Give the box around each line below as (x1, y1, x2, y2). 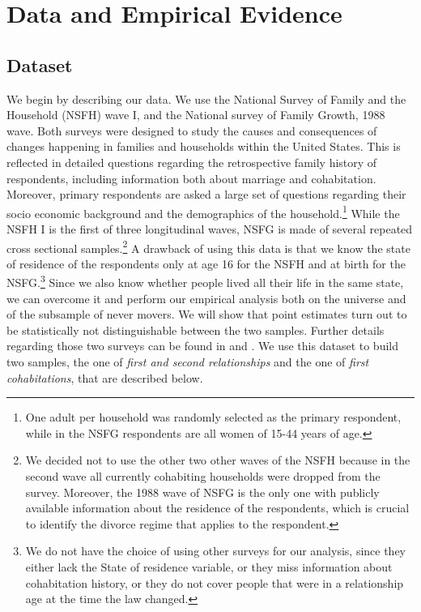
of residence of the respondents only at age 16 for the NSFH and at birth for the (6, 255, 406, 272)
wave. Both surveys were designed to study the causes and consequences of (6, 122, 377, 139)
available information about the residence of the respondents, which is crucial (25, 499, 410, 516)
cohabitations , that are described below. (6, 369, 203, 386)
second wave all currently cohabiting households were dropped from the (25, 468, 381, 485)
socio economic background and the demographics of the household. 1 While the (6, 202, 400, 221)
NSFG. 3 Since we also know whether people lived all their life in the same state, (6, 272, 404, 291)
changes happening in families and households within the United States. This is (6, 138, 401, 155)
